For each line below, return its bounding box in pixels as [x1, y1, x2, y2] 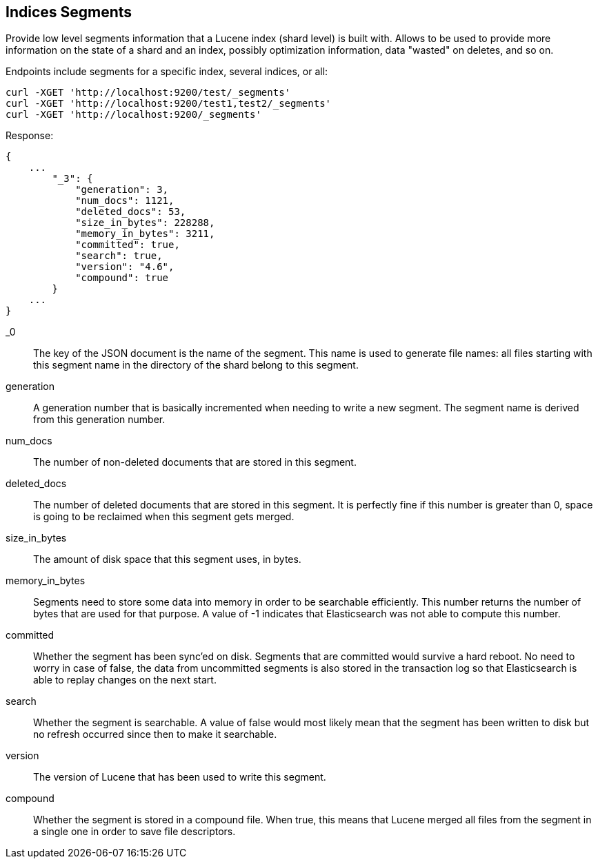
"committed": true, [75, 239, 180, 251]
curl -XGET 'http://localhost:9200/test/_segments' [6, 87, 291, 99]
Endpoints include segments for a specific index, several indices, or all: [6, 65, 328, 78]
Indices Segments [6, 3, 132, 21]
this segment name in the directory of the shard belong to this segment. [33, 359, 359, 371]
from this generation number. [33, 413, 166, 426]
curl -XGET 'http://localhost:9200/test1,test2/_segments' [6, 98, 332, 110]
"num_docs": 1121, [75, 195, 175, 207]
